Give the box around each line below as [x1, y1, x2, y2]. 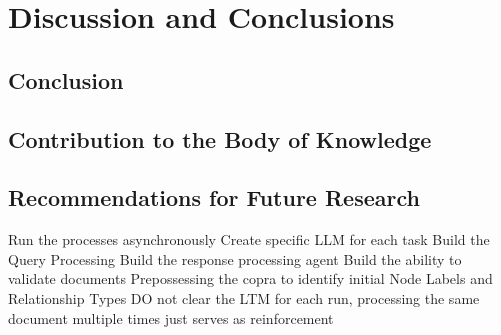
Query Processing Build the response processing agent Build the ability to [8, 248, 462, 269]
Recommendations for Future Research [8, 182, 420, 213]
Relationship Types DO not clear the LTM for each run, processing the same [8, 287, 480, 308]
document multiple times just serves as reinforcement [8, 307, 334, 328]
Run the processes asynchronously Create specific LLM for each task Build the [8, 229, 490, 250]
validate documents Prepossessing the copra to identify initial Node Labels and [8, 268, 493, 289]
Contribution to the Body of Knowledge [8, 123, 432, 154]
